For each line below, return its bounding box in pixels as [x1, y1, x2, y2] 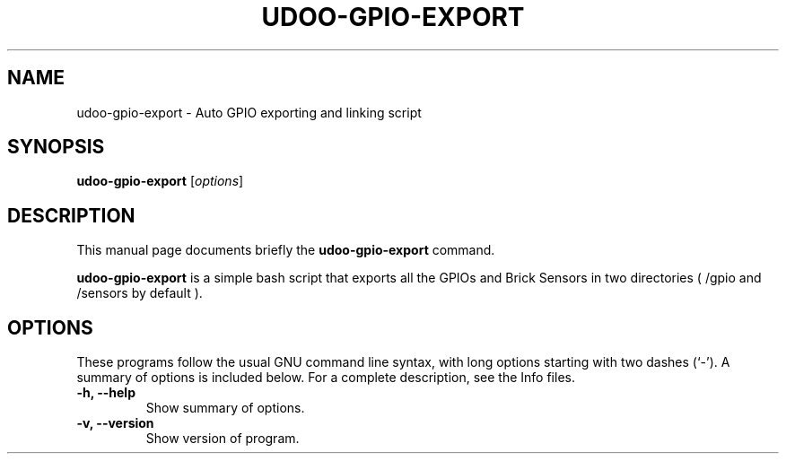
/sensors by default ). [76, 285, 203, 301]
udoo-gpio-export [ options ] [76, 173, 244, 189]
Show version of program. [145, 431, 300, 447]
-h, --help [76, 385, 135, 401]
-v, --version [76, 415, 154, 431]
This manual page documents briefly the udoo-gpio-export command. [76, 242, 495, 258]
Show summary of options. [145, 400, 305, 416]
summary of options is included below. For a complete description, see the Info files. [76, 370, 575, 386]
